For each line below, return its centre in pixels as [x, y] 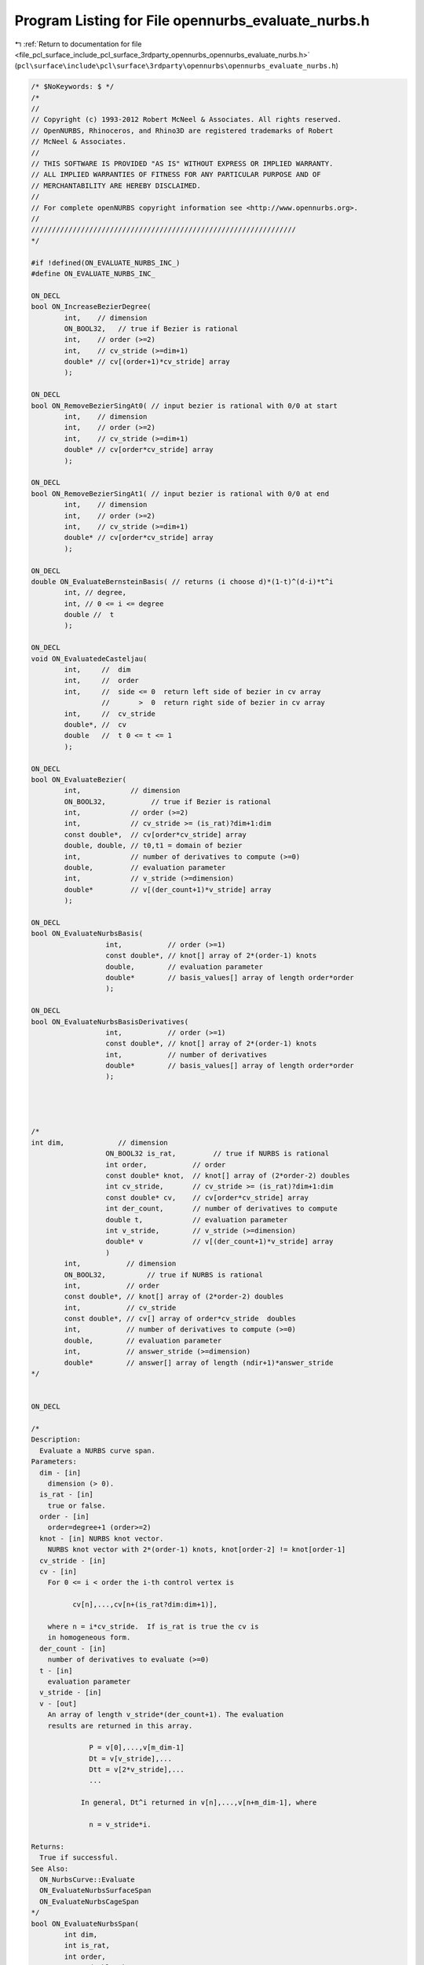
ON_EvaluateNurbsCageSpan [89, 1901]
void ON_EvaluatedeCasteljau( [89, 659]
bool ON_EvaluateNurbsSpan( [85, 1923]
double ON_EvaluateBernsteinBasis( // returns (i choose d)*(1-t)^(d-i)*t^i [182, 581]
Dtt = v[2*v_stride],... [137, 1770]
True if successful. [79, 1858]
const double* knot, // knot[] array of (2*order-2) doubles [228, 1175]
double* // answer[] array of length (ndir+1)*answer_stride [199, 1363]
